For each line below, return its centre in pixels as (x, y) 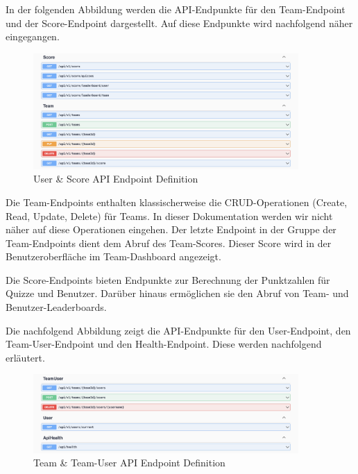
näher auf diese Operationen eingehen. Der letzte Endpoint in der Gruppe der (171, 229)
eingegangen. (33, 36)
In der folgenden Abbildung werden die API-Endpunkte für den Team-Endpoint (176, 9)
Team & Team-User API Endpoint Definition (129, 463)
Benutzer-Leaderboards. (56, 307)
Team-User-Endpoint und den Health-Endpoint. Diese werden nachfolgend (164, 344)
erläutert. (25, 357)
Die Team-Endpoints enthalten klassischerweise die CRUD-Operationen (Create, (177, 202)
